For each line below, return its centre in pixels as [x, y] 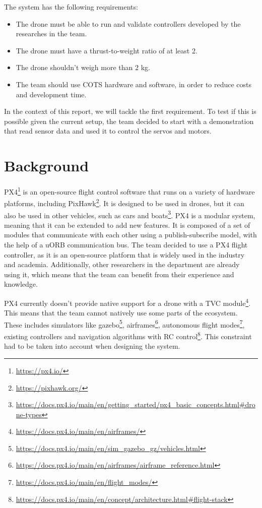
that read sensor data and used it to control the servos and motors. [108, 131]
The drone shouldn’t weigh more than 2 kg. [83, 67]
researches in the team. [51, 34]
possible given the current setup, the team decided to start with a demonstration [129, 121]
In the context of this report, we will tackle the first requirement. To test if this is [130, 111]
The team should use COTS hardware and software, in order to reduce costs [134, 84]
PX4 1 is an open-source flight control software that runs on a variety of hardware [129, 191]
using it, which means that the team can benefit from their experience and [119, 274]
